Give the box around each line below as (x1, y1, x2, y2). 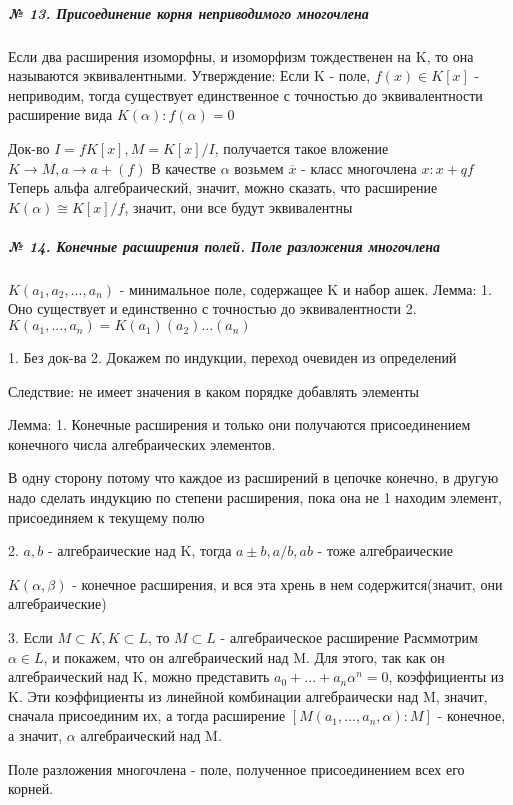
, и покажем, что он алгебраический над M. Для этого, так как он (43, 646, 445, 667)
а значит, (8, 724, 63, 745)
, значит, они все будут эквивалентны (124, 196, 353, 217)
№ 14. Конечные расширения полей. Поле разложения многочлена (8, 235, 441, 256)
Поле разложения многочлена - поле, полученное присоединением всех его (8, 758, 465, 779)
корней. (8, 778, 54, 799)
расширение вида (8, 104, 113, 125)
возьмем (234, 157, 284, 178)
